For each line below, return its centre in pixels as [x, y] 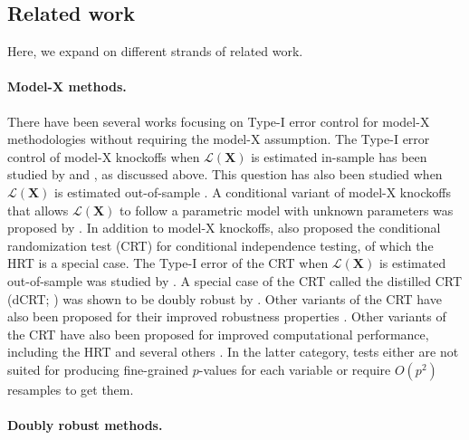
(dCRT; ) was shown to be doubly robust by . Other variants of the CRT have [225, 298]
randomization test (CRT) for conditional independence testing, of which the [220, 245]
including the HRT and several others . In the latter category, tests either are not [233, 352]
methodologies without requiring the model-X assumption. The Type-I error [219, 139]
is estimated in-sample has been [339, 156]
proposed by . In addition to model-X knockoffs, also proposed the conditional [224, 228]
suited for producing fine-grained [98, 369]
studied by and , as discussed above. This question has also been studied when [225, 174]
